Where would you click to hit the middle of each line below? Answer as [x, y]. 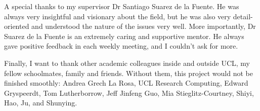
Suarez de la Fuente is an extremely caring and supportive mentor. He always [124, 36]
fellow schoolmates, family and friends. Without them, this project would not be [128, 73]
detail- [243, 16]
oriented [17, 26]
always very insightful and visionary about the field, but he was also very [118, 16]
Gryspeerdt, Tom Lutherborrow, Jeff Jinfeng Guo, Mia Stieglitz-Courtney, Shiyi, [129, 92]
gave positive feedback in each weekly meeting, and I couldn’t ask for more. [121, 46]
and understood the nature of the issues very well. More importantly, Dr [144, 26]
